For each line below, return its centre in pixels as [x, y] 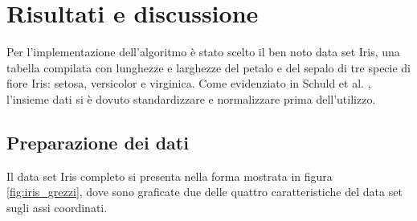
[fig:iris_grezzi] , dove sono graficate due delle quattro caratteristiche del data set [204, 192]
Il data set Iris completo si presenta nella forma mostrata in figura [170, 176]
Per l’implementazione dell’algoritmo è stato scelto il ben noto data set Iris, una [203, 52]
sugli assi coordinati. [57, 207]
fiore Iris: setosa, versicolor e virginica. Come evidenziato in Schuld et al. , [189, 83]
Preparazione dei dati [98, 142]
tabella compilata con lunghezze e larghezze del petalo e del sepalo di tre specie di [209, 67]
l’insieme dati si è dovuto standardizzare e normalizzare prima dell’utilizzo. [191, 98]
